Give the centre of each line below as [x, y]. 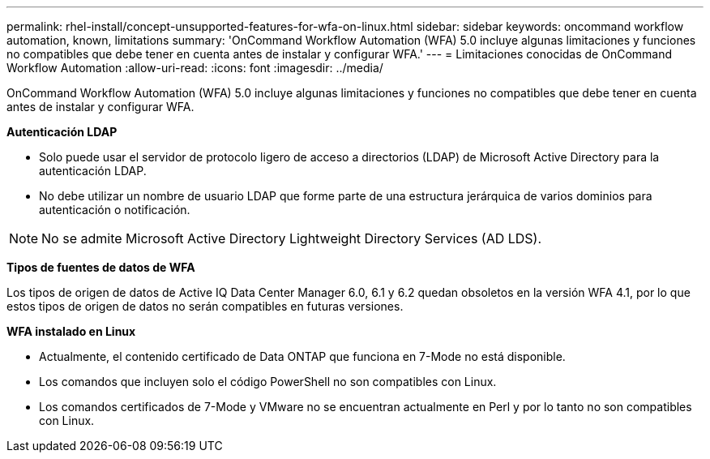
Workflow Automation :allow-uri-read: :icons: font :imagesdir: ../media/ [195, 68]
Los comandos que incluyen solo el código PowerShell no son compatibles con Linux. [268, 382]
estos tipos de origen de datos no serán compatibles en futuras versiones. [205, 306]
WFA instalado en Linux [71, 331]
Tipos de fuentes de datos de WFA [101, 267]
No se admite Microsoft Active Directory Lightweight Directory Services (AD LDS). [292, 238]
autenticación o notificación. [115, 210]
